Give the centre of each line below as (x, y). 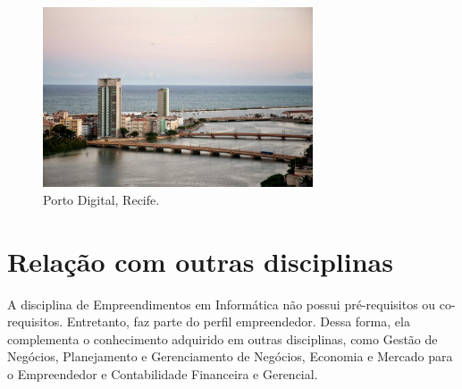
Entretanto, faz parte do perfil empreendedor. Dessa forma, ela (238, 321)
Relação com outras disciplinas (200, 261)
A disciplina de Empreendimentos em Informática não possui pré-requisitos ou (222, 304)
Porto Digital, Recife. (101, 199)
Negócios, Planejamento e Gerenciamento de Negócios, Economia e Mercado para (230, 356)
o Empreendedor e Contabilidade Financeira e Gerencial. (163, 374)
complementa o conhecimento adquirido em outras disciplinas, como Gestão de (223, 338)
